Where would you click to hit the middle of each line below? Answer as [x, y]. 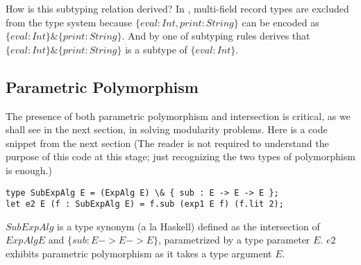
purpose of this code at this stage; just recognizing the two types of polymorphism [180, 156]
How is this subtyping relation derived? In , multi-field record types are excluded [177, 8]
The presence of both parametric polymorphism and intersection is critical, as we [178, 116]
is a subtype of [156, 49]
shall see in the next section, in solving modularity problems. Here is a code [167, 129]
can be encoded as [280, 22]
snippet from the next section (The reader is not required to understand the [167, 143]
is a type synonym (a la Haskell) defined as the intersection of [188, 226]
